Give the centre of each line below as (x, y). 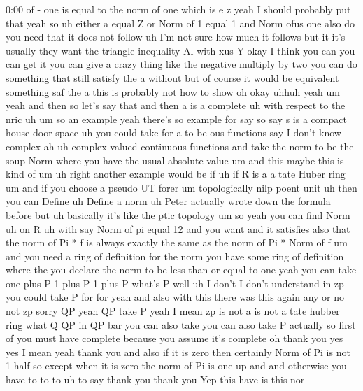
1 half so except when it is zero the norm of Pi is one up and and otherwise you (176, 365)
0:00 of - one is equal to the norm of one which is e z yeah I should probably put (178, 9)
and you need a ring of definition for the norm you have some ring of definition (175, 256)
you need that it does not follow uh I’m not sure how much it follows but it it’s (176, 37)
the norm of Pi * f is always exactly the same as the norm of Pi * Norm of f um (177, 242)
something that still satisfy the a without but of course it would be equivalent (172, 77)
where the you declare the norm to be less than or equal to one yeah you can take (181, 270)
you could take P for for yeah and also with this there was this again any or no (175, 297)
